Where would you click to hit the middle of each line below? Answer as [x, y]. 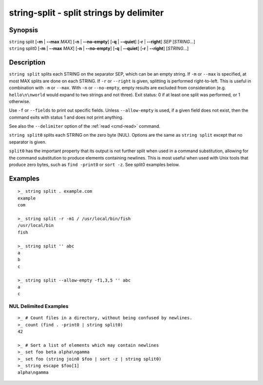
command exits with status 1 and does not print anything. [66, 117]
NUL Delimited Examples [39, 306]
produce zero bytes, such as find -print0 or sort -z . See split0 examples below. [94, 165]
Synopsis [24, 30]
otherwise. [20, 101]
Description [27, 63]
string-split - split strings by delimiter [86, 13]
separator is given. [28, 142]
